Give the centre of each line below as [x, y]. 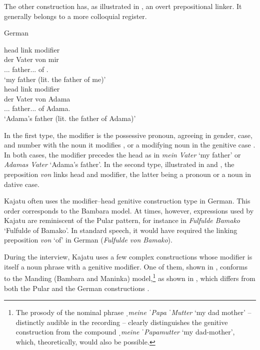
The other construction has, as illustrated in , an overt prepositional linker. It [123, 6]
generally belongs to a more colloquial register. [75, 16]
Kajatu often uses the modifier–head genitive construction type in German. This [127, 201]
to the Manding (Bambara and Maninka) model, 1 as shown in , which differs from [130, 277]
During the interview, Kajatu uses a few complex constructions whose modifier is [128, 257]
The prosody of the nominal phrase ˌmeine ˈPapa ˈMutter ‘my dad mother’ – [133, 312]
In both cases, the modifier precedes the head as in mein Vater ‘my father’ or [122, 154]
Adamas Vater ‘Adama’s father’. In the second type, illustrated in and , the [119, 164]
